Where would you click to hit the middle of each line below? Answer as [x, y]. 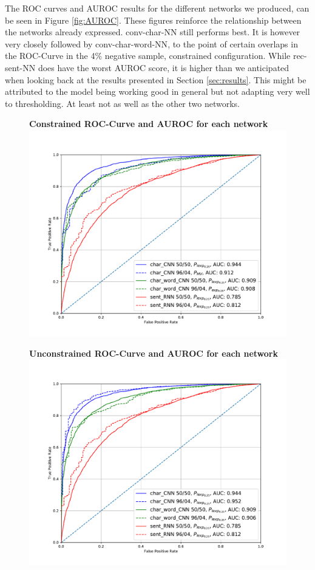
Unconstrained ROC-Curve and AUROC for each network [154, 353]
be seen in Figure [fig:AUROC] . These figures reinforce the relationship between [153, 20]
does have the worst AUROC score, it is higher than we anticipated [164, 67]
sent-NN [20, 67]
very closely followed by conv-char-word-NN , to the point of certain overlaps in [151, 43]
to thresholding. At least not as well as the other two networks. [123, 103]
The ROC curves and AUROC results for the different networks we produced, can [157, 8]
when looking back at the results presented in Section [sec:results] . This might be [156, 79]
